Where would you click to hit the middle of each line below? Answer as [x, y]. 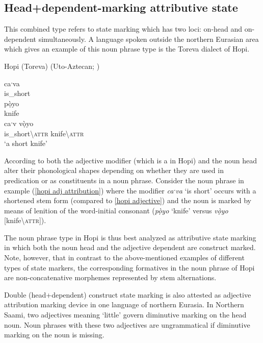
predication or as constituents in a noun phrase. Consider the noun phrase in [124, 180]
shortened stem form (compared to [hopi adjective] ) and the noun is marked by [128, 200]
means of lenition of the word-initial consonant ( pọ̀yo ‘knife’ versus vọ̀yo [116, 210]
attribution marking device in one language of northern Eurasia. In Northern [124, 304]
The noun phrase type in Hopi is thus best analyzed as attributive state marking [130, 237]
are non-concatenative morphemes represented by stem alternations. [110, 277]
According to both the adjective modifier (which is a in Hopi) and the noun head [131, 160]
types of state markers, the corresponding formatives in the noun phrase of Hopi [129, 267]
